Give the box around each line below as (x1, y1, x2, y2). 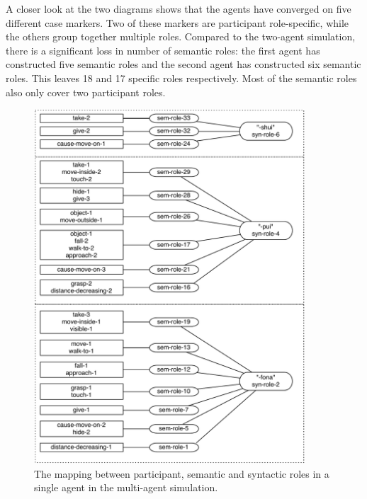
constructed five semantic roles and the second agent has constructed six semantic (6, 57, 361, 71)
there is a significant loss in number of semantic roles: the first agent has (6, 42, 320, 57)
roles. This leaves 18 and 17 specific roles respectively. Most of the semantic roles (6, 70, 357, 85)
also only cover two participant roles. (6, 84, 166, 99)
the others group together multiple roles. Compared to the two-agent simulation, (6, 29, 356, 44)
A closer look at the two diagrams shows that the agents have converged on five (6, 1, 351, 16)
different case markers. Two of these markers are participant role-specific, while (6, 15, 349, 30)
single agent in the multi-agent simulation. (34, 480, 218, 495)
